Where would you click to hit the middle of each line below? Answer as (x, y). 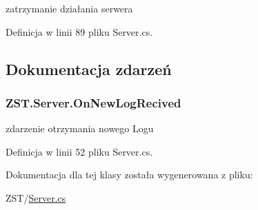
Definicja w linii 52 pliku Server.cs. (79, 151)
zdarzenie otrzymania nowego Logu (80, 128)
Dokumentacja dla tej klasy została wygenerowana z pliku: (129, 175)
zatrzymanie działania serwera (69, 8)
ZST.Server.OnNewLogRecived (93, 102)
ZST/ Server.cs (36, 197)
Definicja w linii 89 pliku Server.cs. (79, 31)
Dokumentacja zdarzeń (89, 69)
